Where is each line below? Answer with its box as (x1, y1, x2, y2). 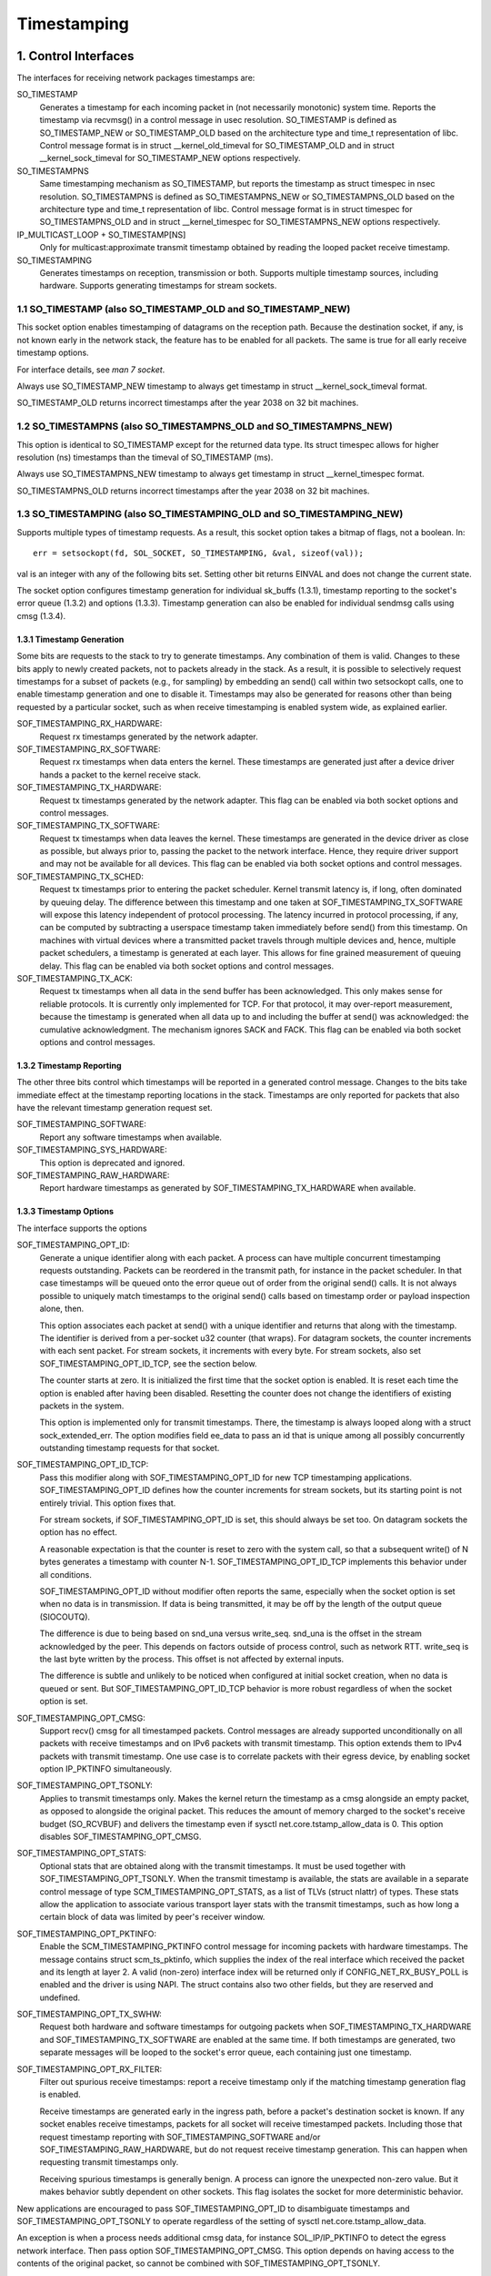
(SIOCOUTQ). (39, 1611, 91, 1622)
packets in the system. (39, 1400, 125, 1411)
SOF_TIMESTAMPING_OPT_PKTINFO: (16, 1928, 156, 1939)
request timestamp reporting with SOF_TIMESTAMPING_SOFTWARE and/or (39, 2131, 321, 2142)
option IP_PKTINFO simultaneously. (39, 1763, 173, 1774)
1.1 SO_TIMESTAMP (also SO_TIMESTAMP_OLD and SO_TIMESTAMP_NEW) (16, 303, 351, 316)
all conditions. (39, 1569, 93, 1580)
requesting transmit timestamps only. (39, 2157, 179, 2168)
